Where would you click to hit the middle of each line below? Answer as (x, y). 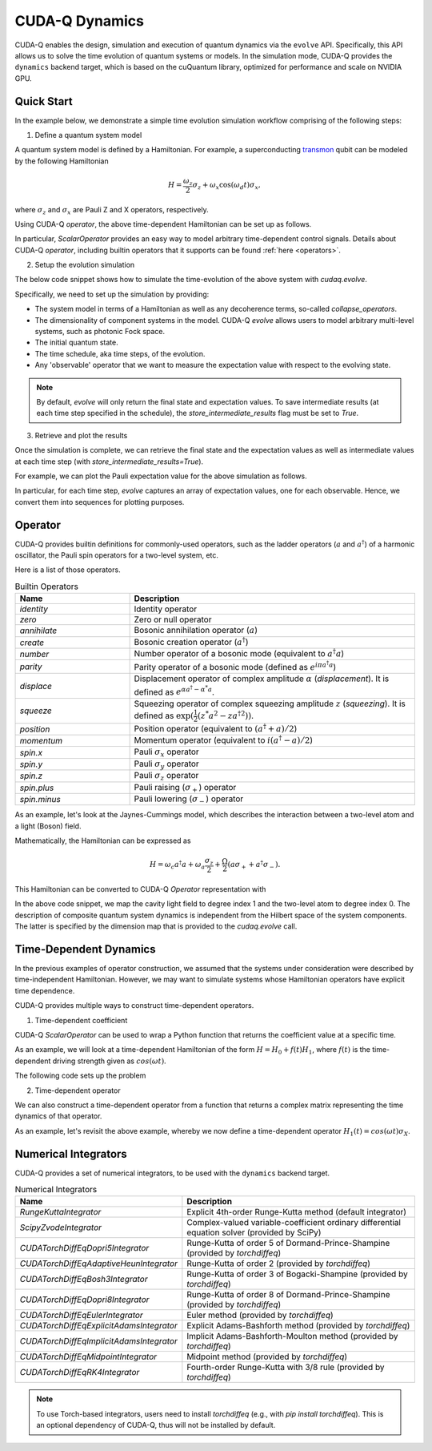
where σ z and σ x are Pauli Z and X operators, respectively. (112, 210)
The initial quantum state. (77, 343)
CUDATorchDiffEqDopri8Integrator (84, 1300)
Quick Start (44, 101)
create (32, 643)
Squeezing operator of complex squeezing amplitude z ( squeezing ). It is (270, 703)
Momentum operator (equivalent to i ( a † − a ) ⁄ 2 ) (224, 740)
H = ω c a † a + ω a (177, 865)
